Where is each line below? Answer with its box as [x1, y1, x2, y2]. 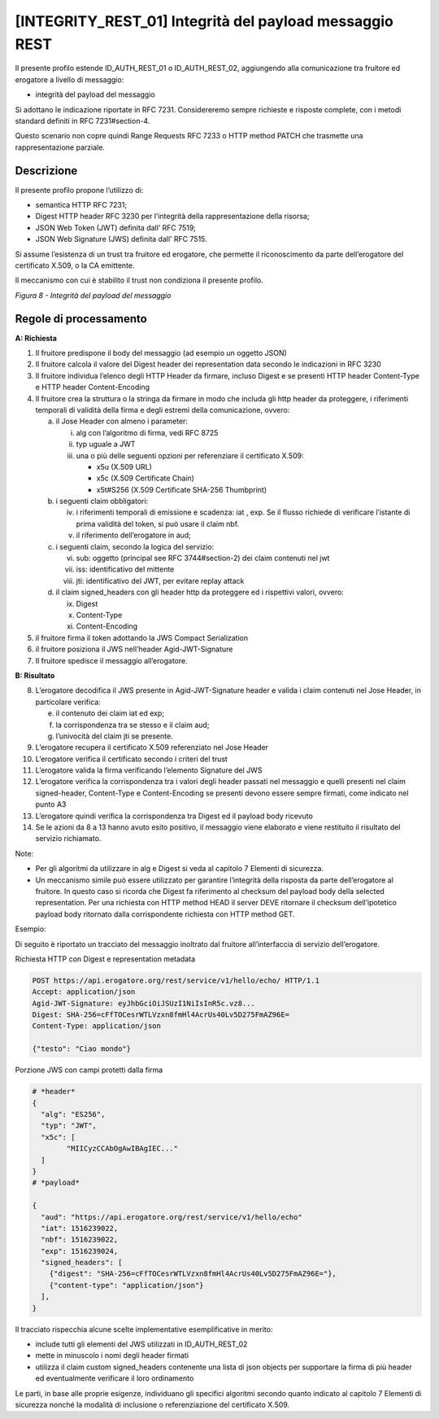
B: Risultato [15, 670, 55, 680]
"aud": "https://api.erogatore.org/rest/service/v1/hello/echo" [41, 1212, 302, 1221]
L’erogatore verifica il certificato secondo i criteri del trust [35, 754, 228, 764]
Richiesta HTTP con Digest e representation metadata [15, 953, 196, 964]
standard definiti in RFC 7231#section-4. [15, 116, 150, 125]
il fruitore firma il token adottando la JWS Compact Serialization [35, 633, 249, 642]
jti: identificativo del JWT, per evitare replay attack [76, 576, 245, 585]
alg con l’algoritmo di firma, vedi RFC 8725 [76, 427, 219, 437]
